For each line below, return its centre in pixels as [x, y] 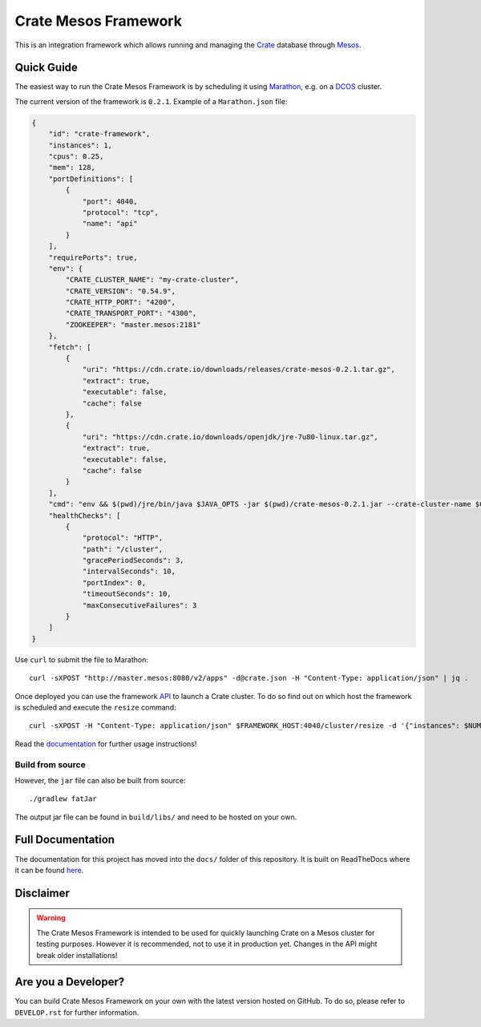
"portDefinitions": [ [91, 179]
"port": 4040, [110, 201]
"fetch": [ [70, 347]
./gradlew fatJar [63, 799]
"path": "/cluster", [123, 549]
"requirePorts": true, [93, 257]
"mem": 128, [72, 168]
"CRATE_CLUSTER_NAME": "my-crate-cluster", [152, 280]
